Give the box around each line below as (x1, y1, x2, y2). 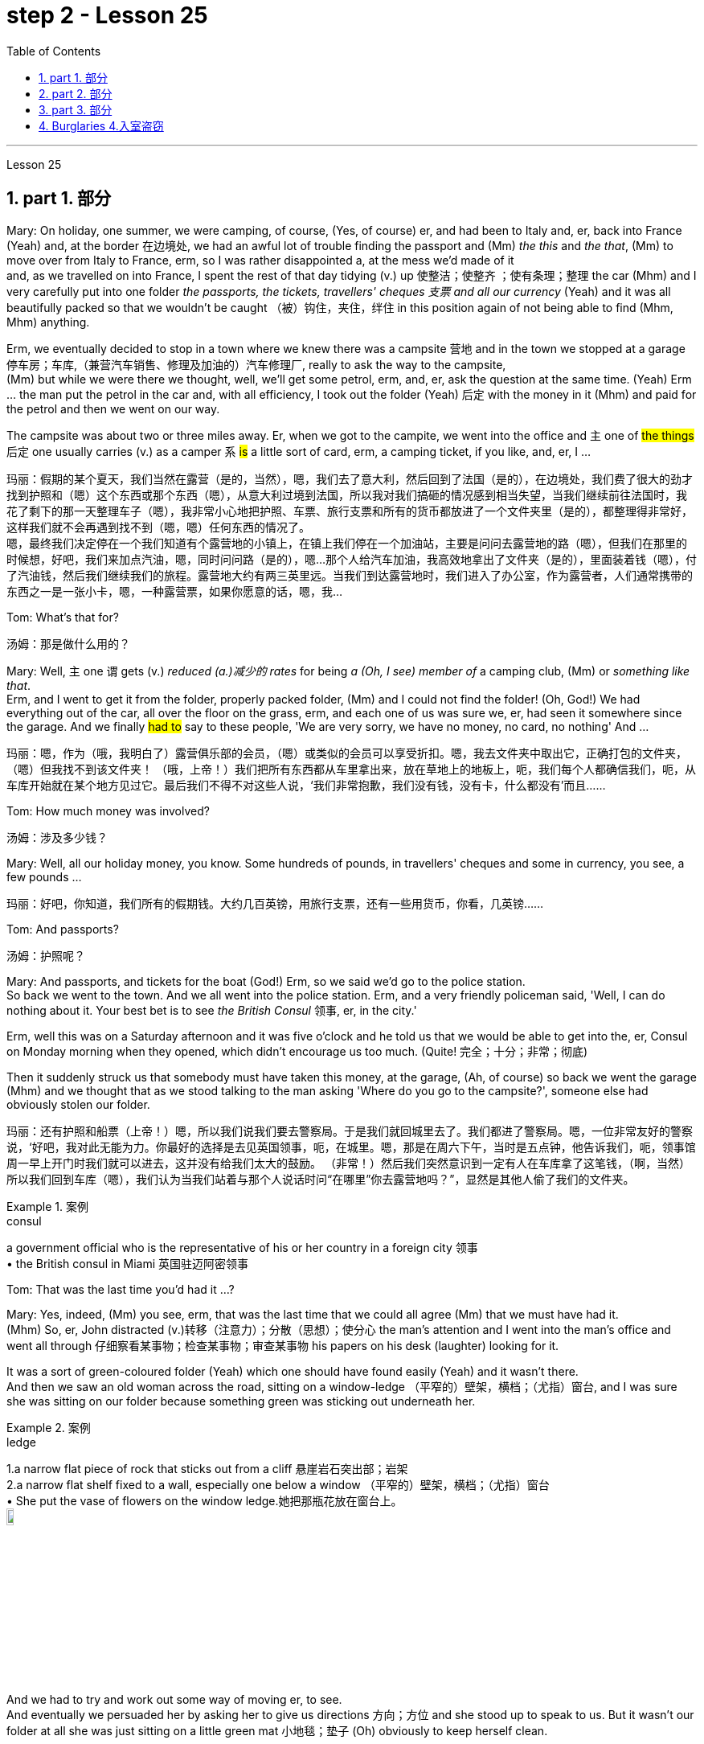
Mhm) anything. (6, 314, 90, 329)
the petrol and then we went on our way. (6, 401, 220, 416)
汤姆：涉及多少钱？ (6, 830, 108, 844)
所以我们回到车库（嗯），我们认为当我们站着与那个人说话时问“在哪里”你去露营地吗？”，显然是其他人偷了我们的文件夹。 (6, 1172, 635, 1186)
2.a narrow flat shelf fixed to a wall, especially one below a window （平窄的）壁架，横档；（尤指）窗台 (6, 1477, 550, 1492)
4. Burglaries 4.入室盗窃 (39, 118, 164, 133)
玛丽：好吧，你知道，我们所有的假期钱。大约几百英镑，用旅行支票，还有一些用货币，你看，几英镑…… (6, 896, 544, 910)
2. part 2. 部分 (39, 86, 113, 101)
